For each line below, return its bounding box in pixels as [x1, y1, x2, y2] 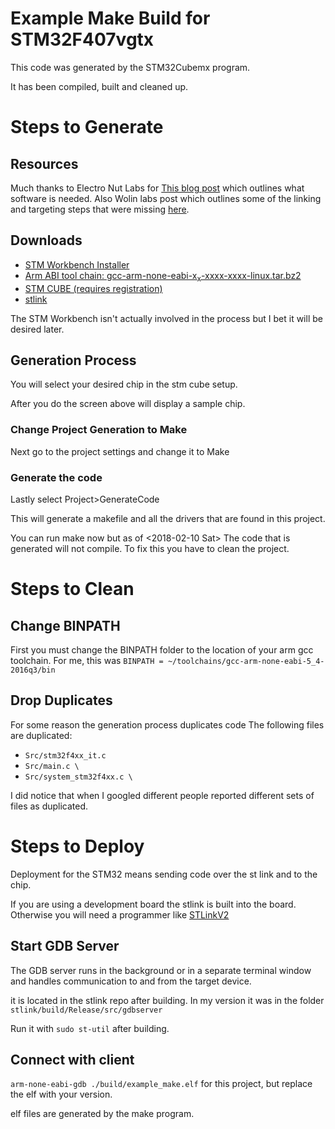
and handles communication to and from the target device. [10, 975, 252, 987]
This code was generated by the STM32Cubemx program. [10, 61, 251, 73]
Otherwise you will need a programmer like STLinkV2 [10, 908, 230, 921]
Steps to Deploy [10, 835, 145, 857]
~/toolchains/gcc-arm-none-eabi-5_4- [167, 656, 325, 666]
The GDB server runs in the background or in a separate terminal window [10, 964, 312, 976]
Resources [10, 155, 79, 172]
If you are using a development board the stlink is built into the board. [10, 898, 297, 910]
